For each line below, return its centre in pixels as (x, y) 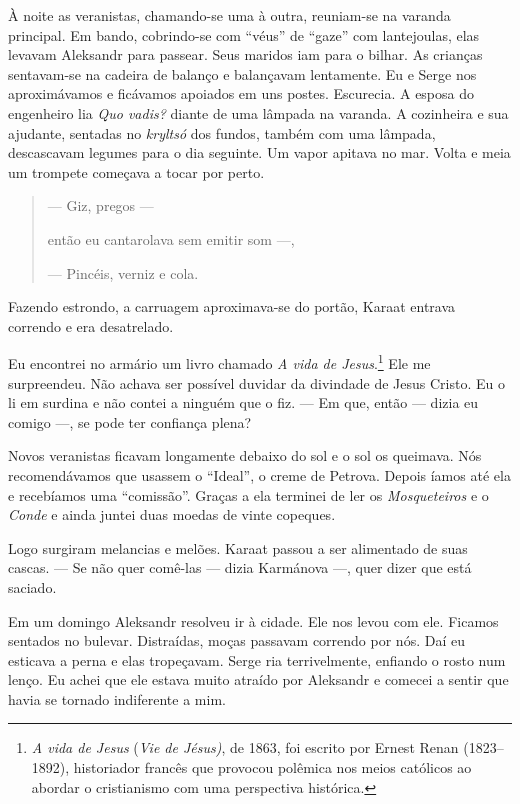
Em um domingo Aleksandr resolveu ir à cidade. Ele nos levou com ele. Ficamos (253, 620)
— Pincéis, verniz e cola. (123, 272)
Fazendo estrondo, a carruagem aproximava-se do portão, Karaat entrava (232, 306)
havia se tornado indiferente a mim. (117, 698)
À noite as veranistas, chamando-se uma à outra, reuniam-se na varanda (229, 15)
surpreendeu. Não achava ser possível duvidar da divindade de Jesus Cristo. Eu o (256, 382)
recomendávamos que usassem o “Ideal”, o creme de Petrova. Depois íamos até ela (259, 474)
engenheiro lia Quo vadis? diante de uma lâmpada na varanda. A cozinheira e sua (258, 112)
